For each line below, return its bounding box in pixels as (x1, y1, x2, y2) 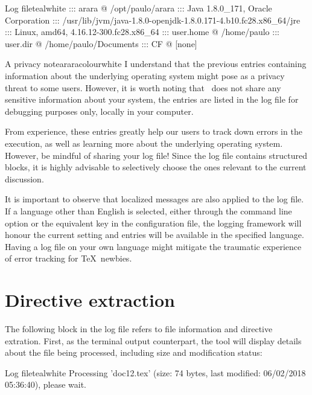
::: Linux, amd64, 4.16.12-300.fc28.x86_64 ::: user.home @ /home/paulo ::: (5, 25, 279, 38)
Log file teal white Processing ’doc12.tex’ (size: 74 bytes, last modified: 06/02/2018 (5, 366, 306, 379)
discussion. (5, 172, 44, 185)
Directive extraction (5, 287, 175, 312)
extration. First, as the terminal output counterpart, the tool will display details (5, 334, 302, 347)
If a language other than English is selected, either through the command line (5, 204, 292, 217)
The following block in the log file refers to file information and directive (5, 323, 273, 335)
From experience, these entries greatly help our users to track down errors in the (5, 125, 302, 138)
